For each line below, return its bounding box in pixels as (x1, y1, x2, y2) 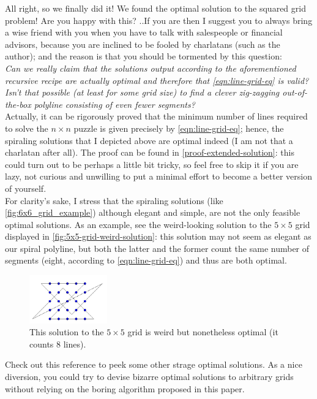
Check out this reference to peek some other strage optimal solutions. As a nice (5, 358, 302, 371)
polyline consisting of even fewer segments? (34, 97, 195, 110)
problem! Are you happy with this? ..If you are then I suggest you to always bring (5, 13, 313, 26)
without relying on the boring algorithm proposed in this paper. (5, 382, 245, 395)
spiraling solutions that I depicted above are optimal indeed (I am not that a (5, 134, 293, 146)
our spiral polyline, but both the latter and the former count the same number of (5, 241, 310, 254)
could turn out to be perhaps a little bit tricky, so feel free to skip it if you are (5, 158, 299, 170)
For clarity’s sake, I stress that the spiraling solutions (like (5, 194, 223, 207)
